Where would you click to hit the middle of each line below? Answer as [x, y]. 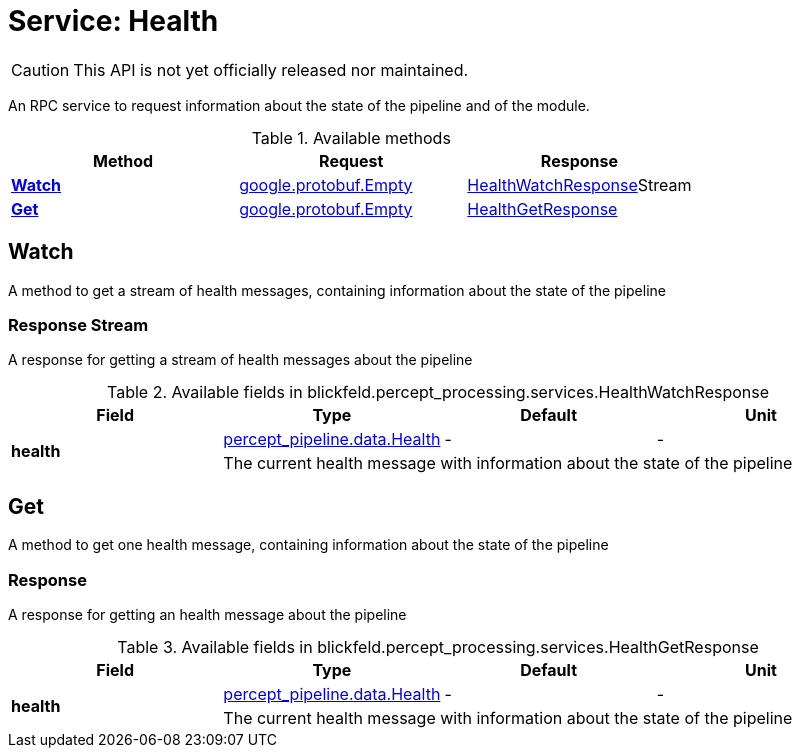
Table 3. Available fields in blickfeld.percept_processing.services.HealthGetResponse [438, 646]
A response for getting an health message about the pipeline [207, 614]
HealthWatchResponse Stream [579, 184]
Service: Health [113, 21]
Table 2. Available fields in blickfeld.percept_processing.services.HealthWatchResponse [438, 392]
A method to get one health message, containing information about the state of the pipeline [308, 545]
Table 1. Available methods [351, 137]
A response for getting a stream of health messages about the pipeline [240, 360]
